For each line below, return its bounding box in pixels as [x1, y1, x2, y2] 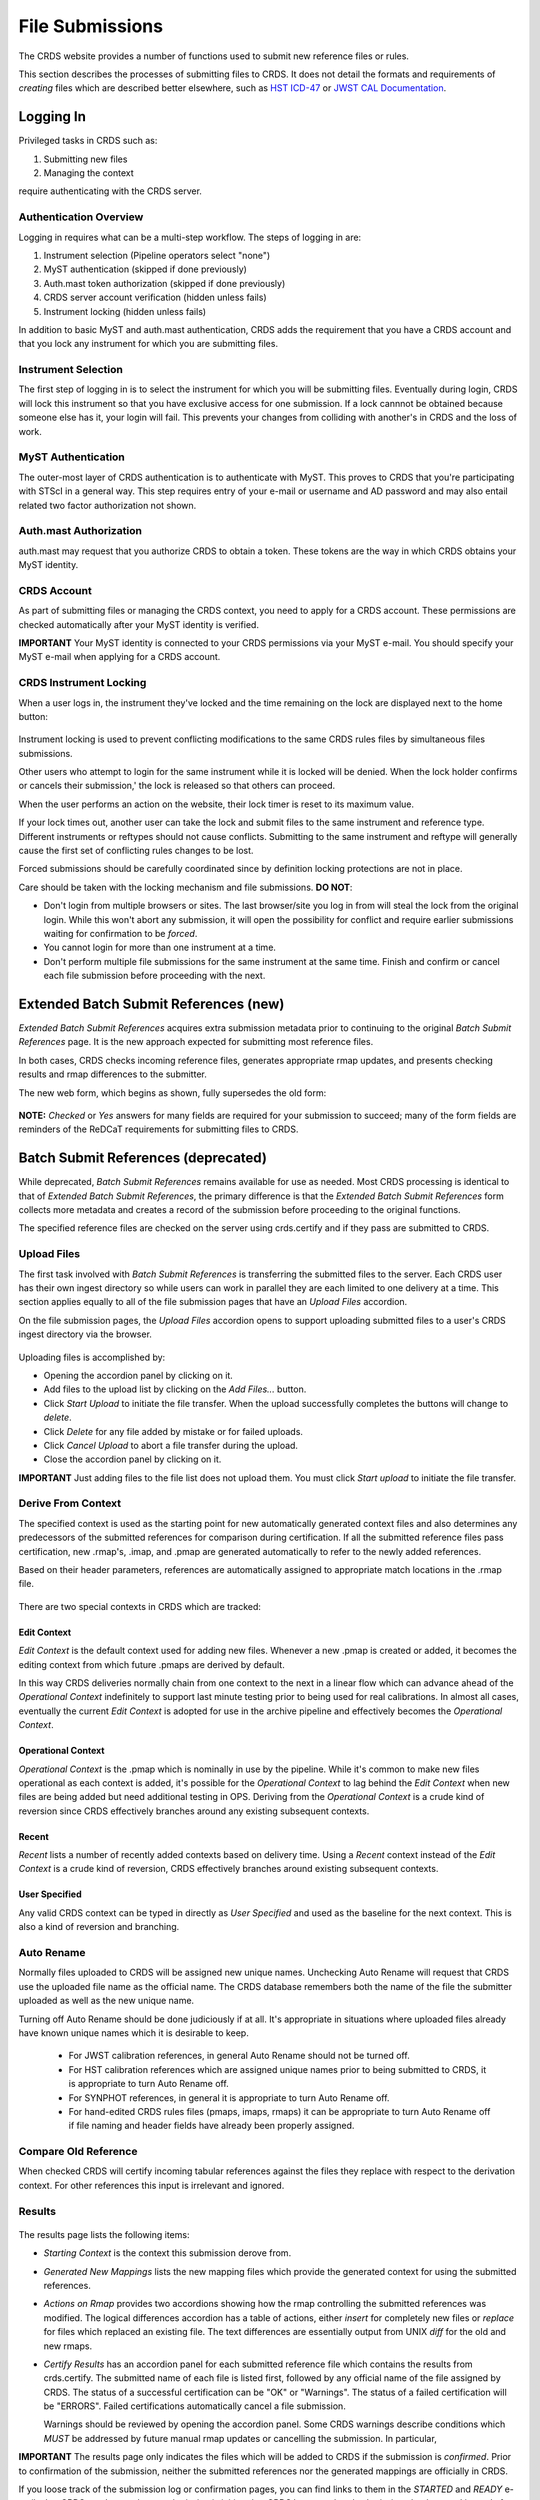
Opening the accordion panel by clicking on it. [43, 1369, 234, 1381]
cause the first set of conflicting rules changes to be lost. [18, 845, 254, 857]
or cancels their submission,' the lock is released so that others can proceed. [18, 780, 336, 792]
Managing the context [43, 167, 134, 179]
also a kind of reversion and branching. [18, 1921, 180, 1933]
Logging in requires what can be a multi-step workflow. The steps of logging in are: [18, 231, 362, 243]
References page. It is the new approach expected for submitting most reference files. [18, 1036, 374, 1048]
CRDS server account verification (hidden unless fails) [43, 291, 267, 304]
